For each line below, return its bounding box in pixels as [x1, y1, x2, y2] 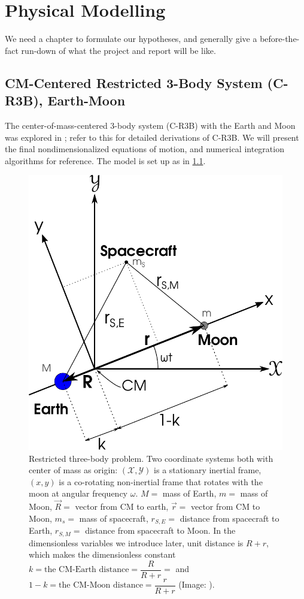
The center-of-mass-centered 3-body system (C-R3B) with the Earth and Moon [5, 119, 296, 131]
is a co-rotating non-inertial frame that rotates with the [59, 475, 263, 488]
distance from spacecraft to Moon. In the [85, 524, 236, 537]
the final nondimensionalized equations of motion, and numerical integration [5, 143, 284, 155]
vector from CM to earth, [75, 500, 169, 513]
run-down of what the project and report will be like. [21, 44, 216, 56]
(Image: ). [178, 578, 215, 591]
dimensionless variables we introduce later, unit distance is [29, 536, 244, 549]
